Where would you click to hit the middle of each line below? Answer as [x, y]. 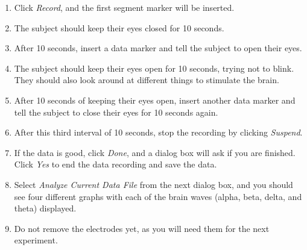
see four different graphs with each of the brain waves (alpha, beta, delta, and [158, 196]
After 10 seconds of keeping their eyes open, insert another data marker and [155, 100]
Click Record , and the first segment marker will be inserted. [124, 7]
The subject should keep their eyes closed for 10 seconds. [119, 27]
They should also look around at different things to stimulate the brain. [147, 80]
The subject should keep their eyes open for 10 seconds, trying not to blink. [154, 68]
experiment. [36, 240]
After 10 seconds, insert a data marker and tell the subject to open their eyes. [158, 48]
